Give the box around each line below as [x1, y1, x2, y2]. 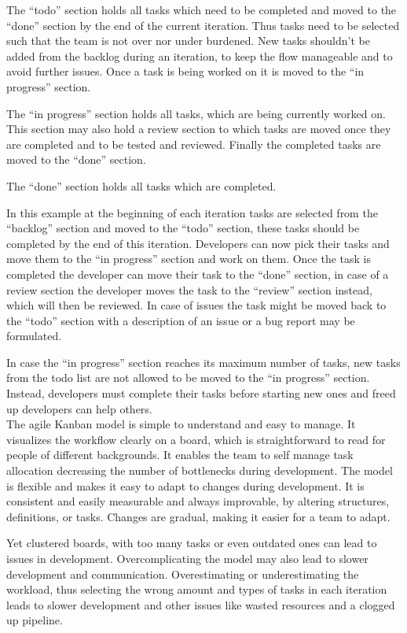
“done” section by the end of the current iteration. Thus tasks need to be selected [6, 17, 400, 33]
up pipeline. [6, 612, 63, 628]
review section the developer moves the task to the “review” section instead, [6, 281, 372, 298]
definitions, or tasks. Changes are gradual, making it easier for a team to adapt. [6, 508, 390, 524]
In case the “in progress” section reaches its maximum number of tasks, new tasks [6, 354, 401, 370]
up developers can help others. [6, 400, 152, 416]
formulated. [6, 328, 62, 344]
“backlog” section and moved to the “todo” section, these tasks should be [6, 220, 360, 236]
